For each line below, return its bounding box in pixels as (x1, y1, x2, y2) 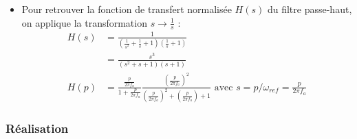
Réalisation (6, 120, 69, 137)
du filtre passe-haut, (267, 2, 352, 16)
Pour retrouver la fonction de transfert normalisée (21, 2, 232, 16)
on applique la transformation (21, 15, 147, 29)
